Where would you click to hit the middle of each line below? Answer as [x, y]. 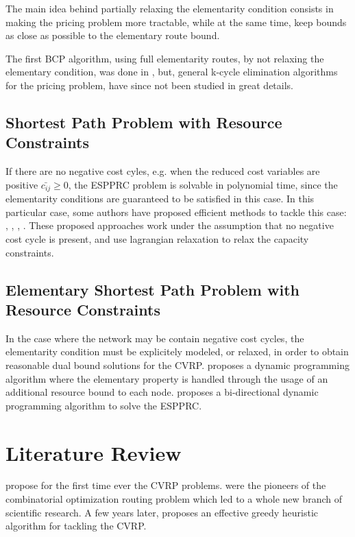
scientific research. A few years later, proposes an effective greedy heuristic [162, 512]
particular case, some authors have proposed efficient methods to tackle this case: [176, 212]
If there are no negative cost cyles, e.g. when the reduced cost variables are [163, 171]
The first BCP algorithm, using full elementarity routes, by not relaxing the [165, 58]
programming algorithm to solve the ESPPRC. [104, 405]
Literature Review [94, 452]
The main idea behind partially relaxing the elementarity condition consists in [170, 8]
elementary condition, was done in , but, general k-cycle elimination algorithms [172, 72]
